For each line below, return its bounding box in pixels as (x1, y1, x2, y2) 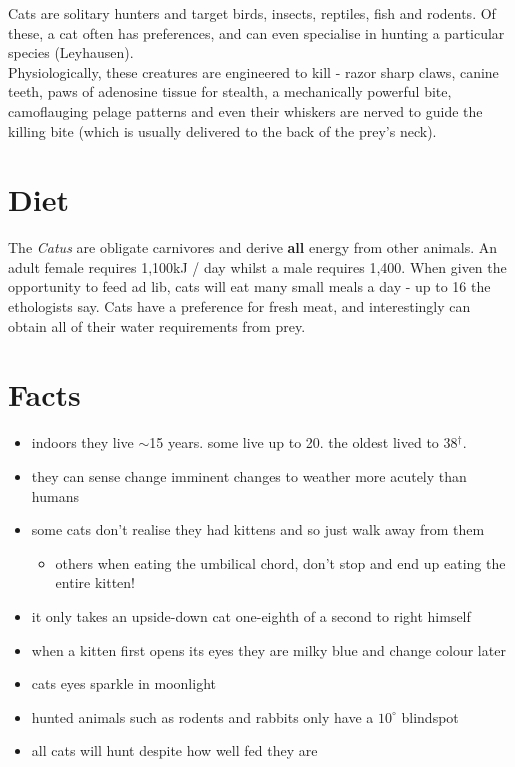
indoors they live (31, 432, 134, 453)
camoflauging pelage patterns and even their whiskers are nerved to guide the (8, 100, 483, 121)
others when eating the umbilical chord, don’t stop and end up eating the (55, 552, 506, 573)
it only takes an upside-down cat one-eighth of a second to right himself (31, 605, 471, 626)
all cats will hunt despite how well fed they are (31, 740, 318, 761)
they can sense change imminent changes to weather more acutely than (31, 465, 467, 486)
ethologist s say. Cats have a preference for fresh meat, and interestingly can (8, 296, 471, 317)
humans (31, 485, 79, 506)
